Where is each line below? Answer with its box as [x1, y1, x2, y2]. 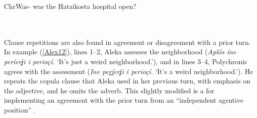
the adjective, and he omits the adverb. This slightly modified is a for [4, 85, 214, 95]
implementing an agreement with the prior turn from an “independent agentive [4, 95, 244, 105]
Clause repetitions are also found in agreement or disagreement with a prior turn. [4, 37, 251, 47]
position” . [4, 104, 36, 115]
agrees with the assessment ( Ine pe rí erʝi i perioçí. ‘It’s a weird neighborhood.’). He [4, 66, 253, 76]
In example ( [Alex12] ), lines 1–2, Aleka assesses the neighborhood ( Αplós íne [4, 46, 236, 57]
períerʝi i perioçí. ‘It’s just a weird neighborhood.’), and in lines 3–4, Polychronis [4, 56, 247, 66]
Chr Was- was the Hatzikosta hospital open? [4, 1, 136, 11]
